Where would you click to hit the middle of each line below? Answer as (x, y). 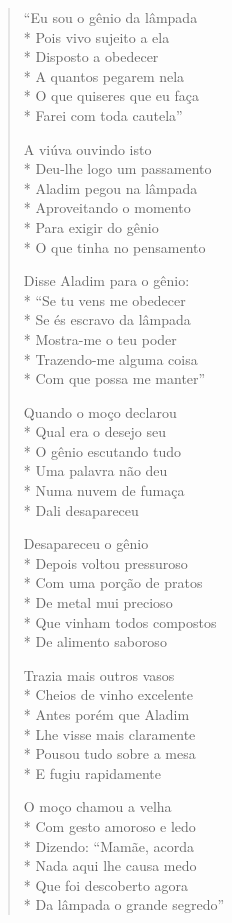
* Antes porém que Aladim (106, 714)
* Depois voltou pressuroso (105, 562)
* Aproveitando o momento (107, 207)
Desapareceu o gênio (86, 543)
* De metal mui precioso (98, 602)
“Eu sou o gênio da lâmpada (110, 17)
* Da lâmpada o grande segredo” (124, 904)
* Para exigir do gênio (91, 226)
